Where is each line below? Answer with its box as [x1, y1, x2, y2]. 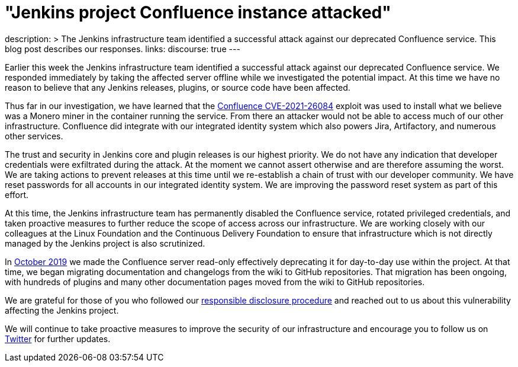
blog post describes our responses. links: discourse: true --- [5, 43, 240, 54]
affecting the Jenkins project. [5, 305, 119, 315]
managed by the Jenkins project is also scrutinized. [5, 238, 205, 248]
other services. [5, 130, 63, 141]
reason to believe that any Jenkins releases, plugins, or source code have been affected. [5, 82, 350, 92]
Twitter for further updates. [5, 333, 111, 344]
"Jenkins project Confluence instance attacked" [5, 2, 391, 23]
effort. [5, 189, 29, 200]
